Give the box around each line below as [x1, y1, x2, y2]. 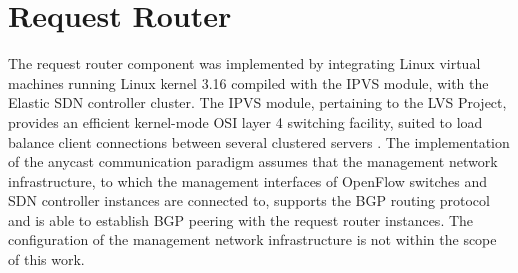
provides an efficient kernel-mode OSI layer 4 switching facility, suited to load [8, 111, 483, 132]
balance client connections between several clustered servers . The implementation [8, 131, 510, 152]
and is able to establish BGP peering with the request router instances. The [8, 209, 474, 230]
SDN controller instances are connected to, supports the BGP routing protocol [8, 190, 490, 211]
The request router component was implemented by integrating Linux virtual [8, 53, 481, 74]
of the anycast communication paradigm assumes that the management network [8, 151, 498, 172]
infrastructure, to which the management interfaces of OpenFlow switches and [8, 170, 487, 191]
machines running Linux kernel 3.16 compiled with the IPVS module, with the [8, 72, 489, 93]
